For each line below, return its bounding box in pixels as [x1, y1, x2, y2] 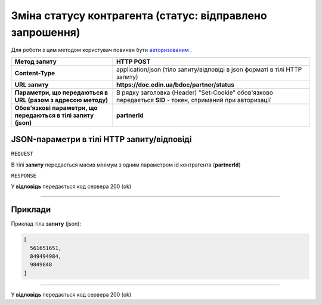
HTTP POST [116, 57, 151, 66]
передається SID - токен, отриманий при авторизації [116, 95, 271, 104]
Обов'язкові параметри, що [14, 103, 98, 112]
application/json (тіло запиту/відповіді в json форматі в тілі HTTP [116, 65, 302, 73]
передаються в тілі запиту [14, 111, 94, 119]
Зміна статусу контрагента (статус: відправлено [11, 9, 268, 22]
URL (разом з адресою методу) [14, 95, 109, 104]
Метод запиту [14, 57, 57, 66]
